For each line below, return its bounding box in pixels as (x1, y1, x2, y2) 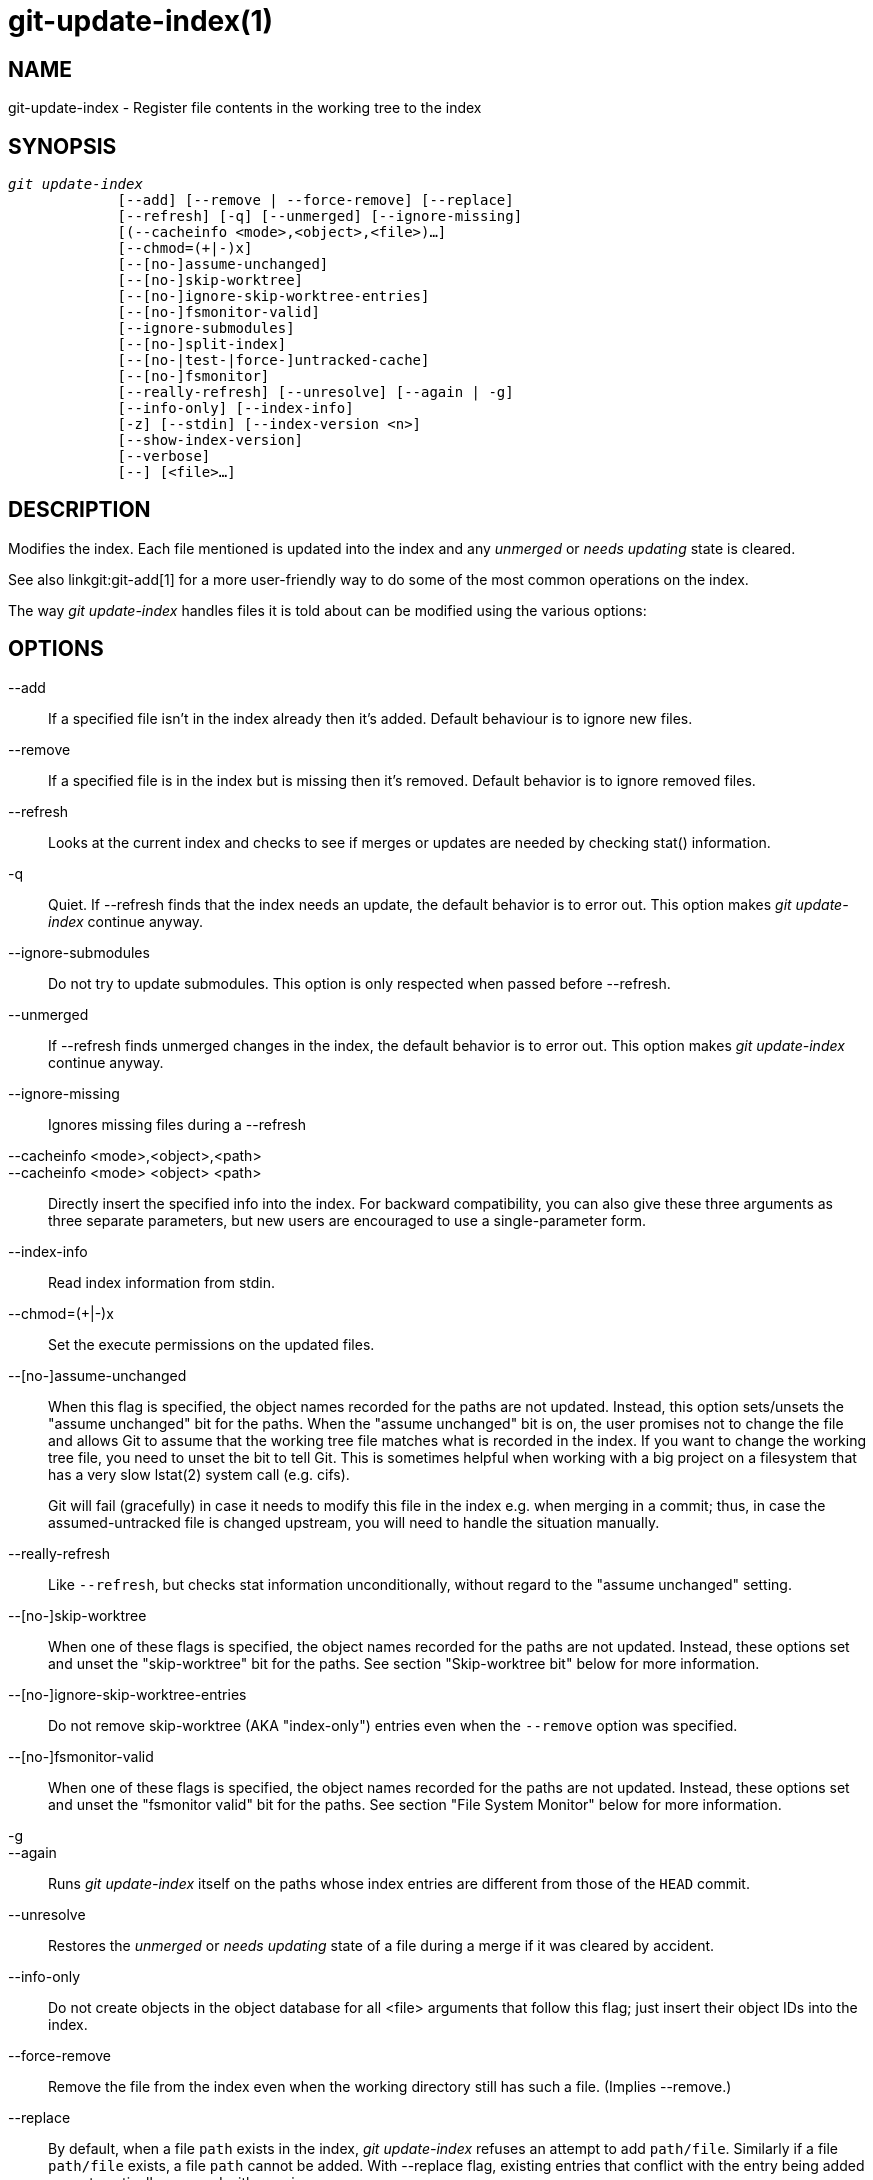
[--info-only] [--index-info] (117, 400, 354, 417)
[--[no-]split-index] (117, 336, 287, 353)
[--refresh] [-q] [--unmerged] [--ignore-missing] (117, 208, 523, 225)
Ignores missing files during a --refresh (48, 1115, 306, 1133)
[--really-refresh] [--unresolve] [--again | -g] (117, 384, 514, 401)
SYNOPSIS (8, 133, 117, 159)
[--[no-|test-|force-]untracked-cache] (117, 352, 430, 369)
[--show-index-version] (117, 432, 304, 449)
